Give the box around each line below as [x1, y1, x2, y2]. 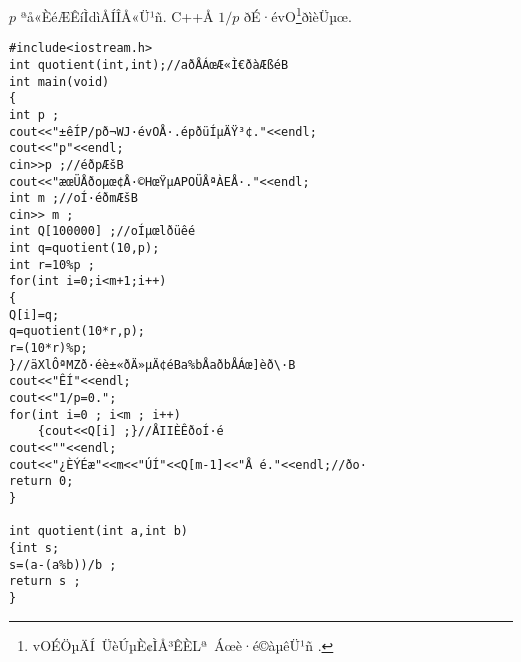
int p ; [9, 107, 60, 122]
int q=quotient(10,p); [9, 241, 160, 256]
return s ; [9, 574, 81, 589]
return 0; [9, 474, 74, 489]
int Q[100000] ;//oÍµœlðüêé [9, 224, 196, 239]
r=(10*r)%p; [9, 341, 88, 356]
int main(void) [9, 74, 110, 89]
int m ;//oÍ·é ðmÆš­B [9, 191, 138, 206]
